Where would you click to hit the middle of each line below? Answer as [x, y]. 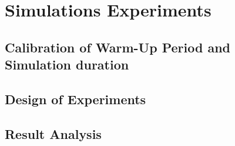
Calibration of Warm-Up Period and [118, 47]
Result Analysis [53, 133]
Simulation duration [67, 64]
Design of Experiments [75, 99]
